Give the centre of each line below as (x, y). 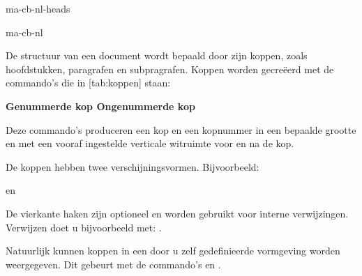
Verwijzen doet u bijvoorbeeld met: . (84, 227)
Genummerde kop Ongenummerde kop (100, 106)
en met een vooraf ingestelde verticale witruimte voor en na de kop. (150, 143)
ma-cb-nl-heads (38, 8)
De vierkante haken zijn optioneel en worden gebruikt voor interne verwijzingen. (177, 213)
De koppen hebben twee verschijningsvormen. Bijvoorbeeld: (133, 166)
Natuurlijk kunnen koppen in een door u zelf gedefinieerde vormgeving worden (173, 251)
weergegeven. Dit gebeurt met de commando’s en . (113, 264)
